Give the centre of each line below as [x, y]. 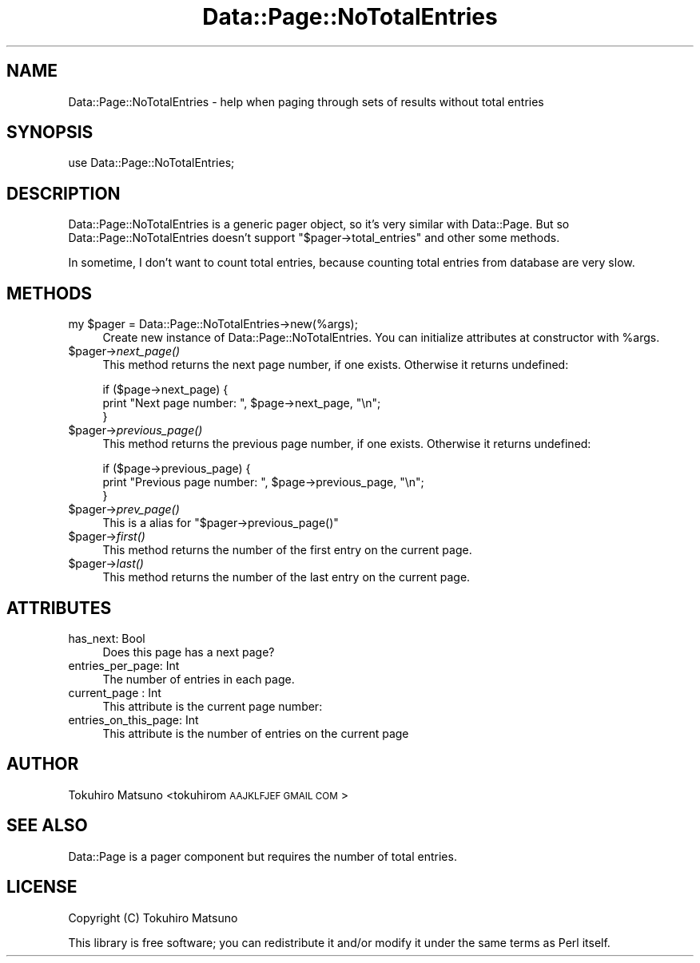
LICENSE [42, 887]
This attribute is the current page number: [213, 706]
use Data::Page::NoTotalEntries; [151, 163]
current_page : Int [115, 692]
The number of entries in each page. [199, 679]
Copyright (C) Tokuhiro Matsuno [153, 917]
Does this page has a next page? [189, 652]
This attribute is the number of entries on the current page [256, 733]
